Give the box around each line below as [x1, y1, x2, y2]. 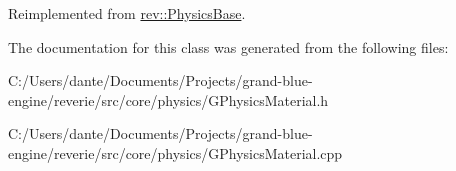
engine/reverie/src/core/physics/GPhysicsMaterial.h [8, 89, 329, 110]
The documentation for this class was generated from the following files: [8, 36, 449, 57]
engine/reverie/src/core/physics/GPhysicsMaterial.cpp [8, 142, 343, 163]
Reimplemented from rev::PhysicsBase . [8, 3, 246, 23]
